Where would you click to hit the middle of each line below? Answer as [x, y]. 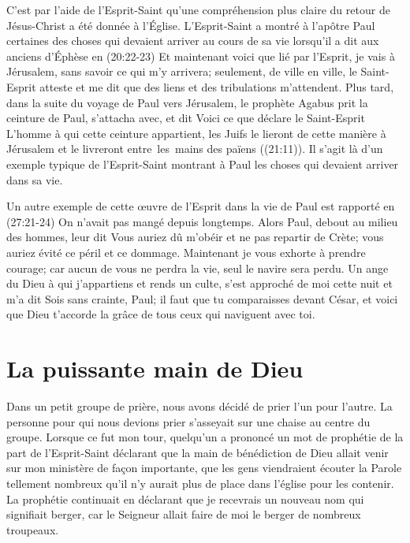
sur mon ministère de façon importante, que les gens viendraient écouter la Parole [204, 468]
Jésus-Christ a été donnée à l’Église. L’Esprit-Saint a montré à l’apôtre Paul [191, 25]
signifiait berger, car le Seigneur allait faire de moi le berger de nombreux [184, 514]
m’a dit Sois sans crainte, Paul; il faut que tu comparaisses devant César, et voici [202, 298]
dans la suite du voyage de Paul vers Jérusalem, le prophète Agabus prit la [187, 102]
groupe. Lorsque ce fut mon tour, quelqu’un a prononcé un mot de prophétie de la [205, 437]
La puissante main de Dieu [155, 368]
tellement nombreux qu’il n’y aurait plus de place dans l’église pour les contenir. [200, 483]
